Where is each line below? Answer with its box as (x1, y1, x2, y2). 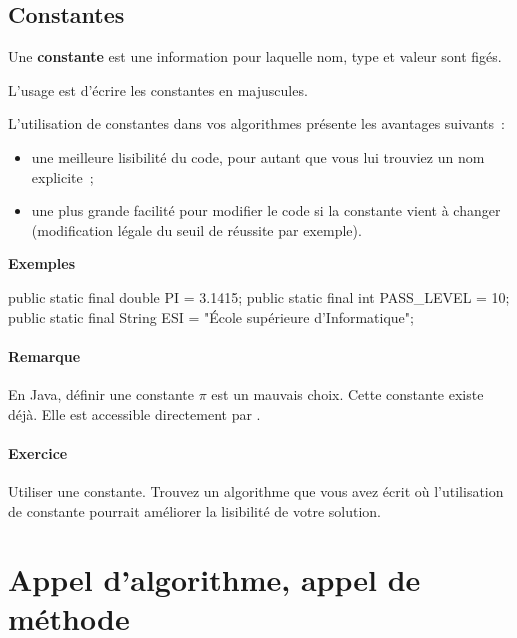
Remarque (8, 345, 81, 366)
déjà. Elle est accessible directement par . (8, 403, 261, 424)
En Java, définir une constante (8, 383, 195, 404)
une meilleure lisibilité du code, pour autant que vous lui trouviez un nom (31, 146, 485, 167)
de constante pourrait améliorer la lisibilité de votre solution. (8, 500, 382, 521)
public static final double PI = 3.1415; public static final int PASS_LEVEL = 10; (8, 286, 510, 307)
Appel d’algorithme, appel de (8, 559, 421, 600)
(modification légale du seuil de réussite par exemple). (31, 219, 362, 240)
